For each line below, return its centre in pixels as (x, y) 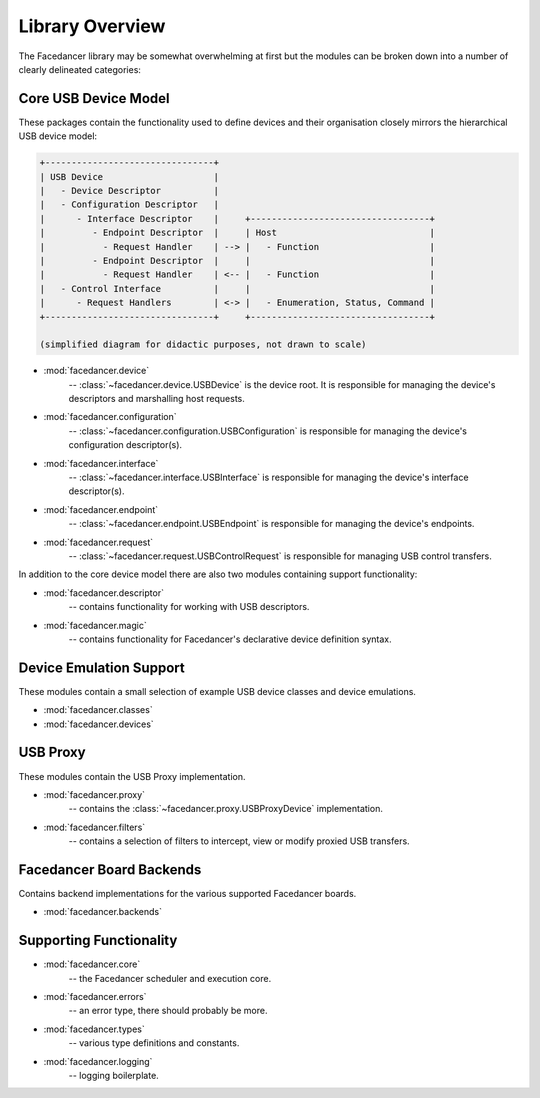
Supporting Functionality (98, 940)
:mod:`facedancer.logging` (98, 1061)
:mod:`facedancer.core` (92, 964)
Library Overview (92, 26)
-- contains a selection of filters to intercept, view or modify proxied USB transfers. (239, 841)
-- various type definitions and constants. (154, 1043)
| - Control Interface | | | (237, 288)
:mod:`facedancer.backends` (102, 912)
